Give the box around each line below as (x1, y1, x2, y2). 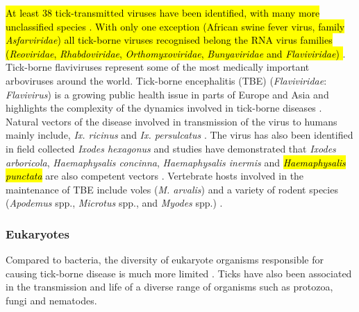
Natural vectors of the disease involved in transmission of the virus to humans (6, 114, 337, 128)
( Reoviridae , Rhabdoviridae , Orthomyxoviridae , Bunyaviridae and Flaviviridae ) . (6, 46, 346, 60)
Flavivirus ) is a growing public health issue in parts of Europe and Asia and (6, 87, 329, 101)
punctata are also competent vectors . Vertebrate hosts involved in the (6, 168, 304, 183)
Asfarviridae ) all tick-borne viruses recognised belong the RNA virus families (6, 33, 333, 47)
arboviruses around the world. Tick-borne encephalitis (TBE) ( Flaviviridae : (6, 73, 327, 87)
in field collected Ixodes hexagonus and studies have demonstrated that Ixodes (6, 141, 336, 155)
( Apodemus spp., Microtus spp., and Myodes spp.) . (6, 196, 223, 210)
